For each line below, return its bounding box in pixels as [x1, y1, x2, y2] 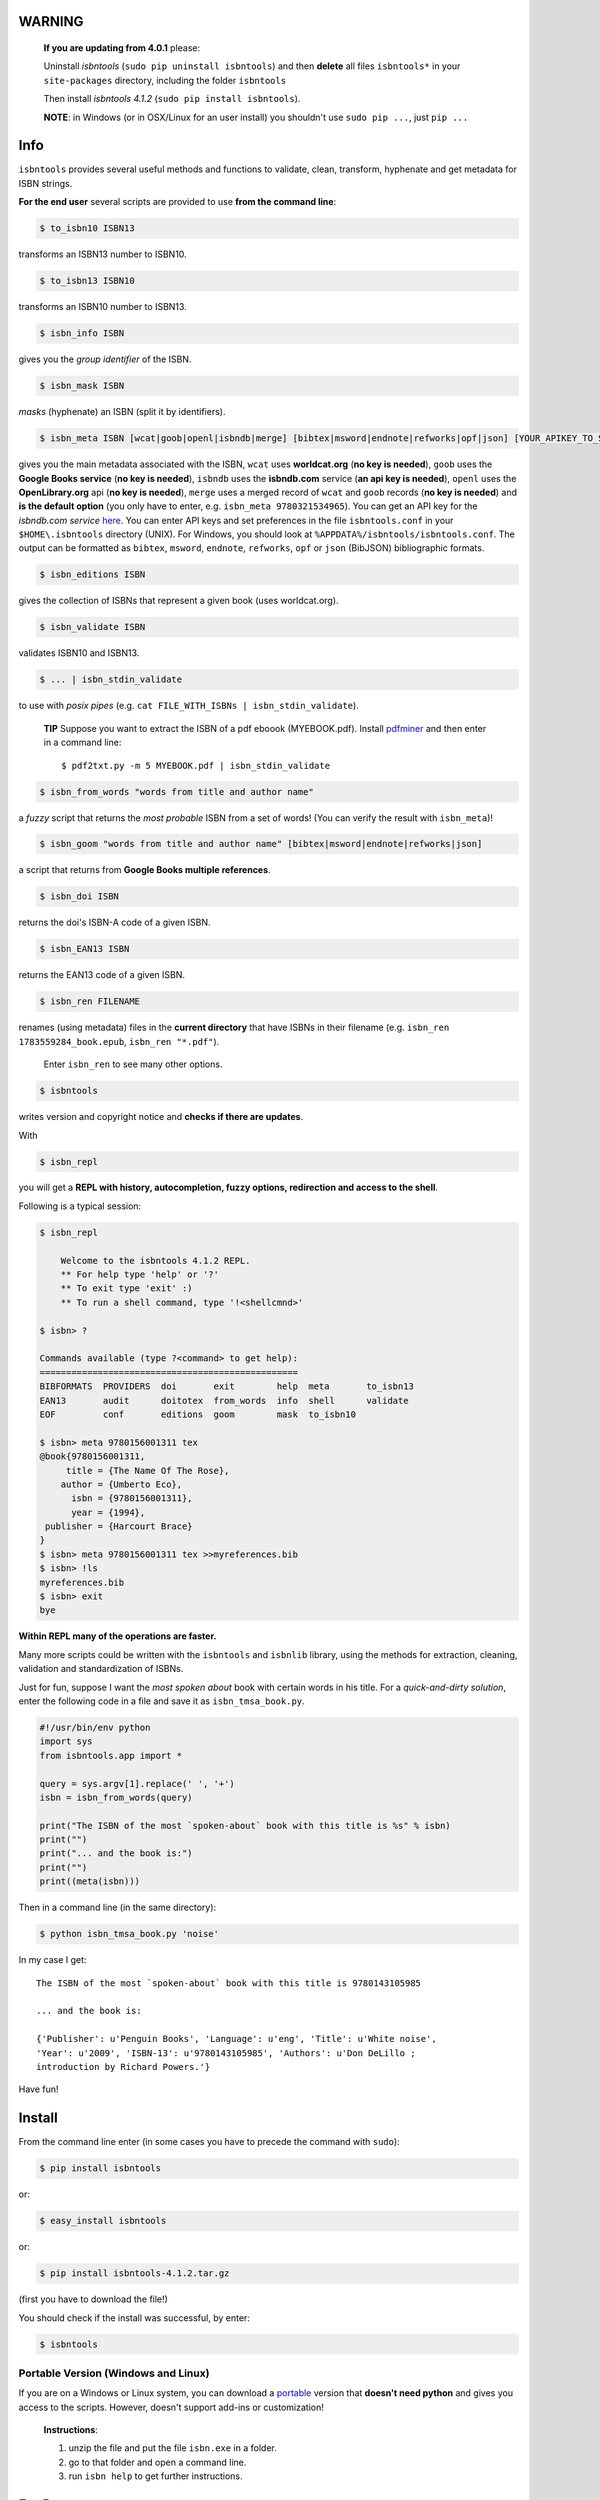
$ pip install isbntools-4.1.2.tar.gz [39, 2268, 230, 2279]
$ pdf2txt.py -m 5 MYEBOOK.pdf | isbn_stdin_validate [61, 760, 330, 771]
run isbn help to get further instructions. [68, 2470, 244, 2482]
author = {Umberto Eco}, [60, 1478, 183, 1490]
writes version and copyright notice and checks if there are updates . [18, 1111, 304, 1123]
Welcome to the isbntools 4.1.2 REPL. [60, 1255, 251, 1266]
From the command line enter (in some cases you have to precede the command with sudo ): [18, 2136, 400, 2148]
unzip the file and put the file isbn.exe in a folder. [68, 2442, 277, 2454]
